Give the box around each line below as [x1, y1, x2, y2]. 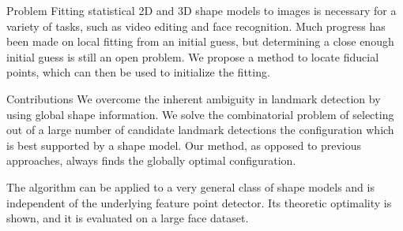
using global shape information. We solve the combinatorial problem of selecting [6, 106, 394, 122]
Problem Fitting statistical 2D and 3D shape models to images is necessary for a [6, 2, 397, 18]
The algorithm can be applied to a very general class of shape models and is [6, 178, 375, 195]
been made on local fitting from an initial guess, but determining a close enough [6, 33, 394, 50]
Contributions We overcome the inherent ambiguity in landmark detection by [6, 90, 381, 106]
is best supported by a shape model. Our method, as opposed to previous [6, 136, 362, 153]
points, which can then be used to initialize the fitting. [6, 64, 270, 80]
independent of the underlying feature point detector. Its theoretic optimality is [6, 194, 392, 211]
